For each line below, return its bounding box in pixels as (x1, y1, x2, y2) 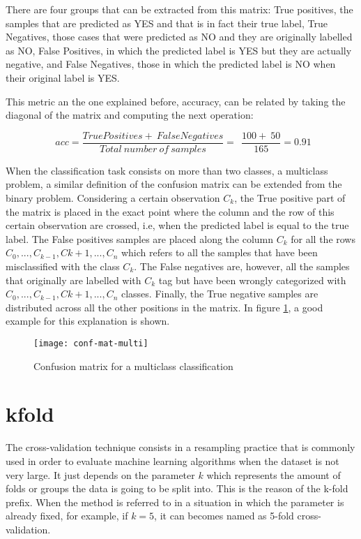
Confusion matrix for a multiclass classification (33, 358, 233, 373)
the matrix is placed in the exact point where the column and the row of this (6, 204, 335, 219)
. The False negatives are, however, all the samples (134, 258, 350, 273)
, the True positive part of (234, 191, 346, 205)
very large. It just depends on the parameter (6, 467, 195, 482)
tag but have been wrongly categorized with (158, 272, 346, 287)
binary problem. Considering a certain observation (6, 191, 220, 205)
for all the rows (291, 231, 355, 246)
